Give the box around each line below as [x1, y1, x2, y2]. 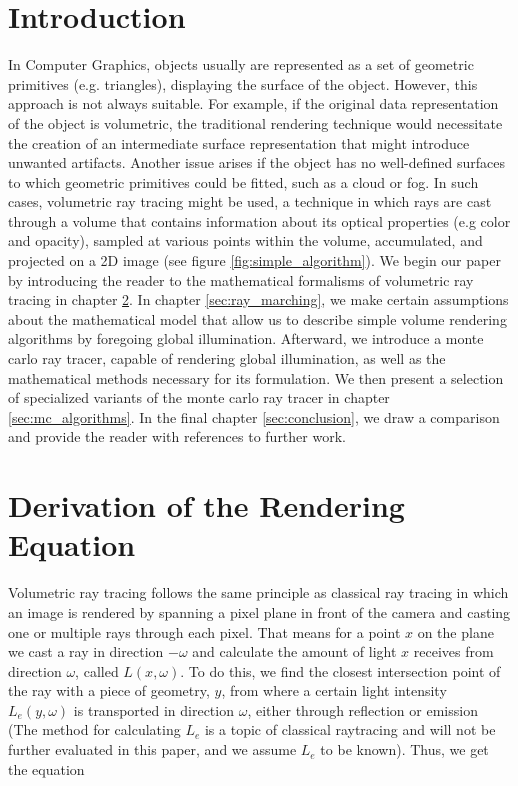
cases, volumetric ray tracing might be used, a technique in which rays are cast [8, 191, 492, 212]
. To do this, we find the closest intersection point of [180, 660, 501, 681]
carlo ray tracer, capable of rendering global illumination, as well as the [8, 348, 446, 369]
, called [75, 660, 119, 681]
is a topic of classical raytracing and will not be [204, 719, 496, 740]
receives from [413, 641, 494, 662]
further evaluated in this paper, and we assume [8, 739, 297, 760]
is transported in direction [73, 699, 234, 720]
